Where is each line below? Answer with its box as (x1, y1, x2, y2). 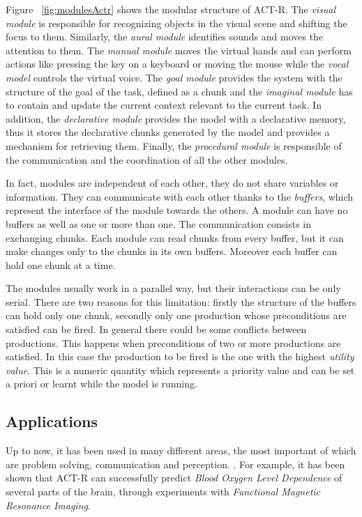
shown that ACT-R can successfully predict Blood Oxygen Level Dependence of (6, 470, 342, 485)
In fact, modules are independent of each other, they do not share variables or (6, 176, 339, 190)
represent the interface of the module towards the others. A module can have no (6, 203, 348, 217)
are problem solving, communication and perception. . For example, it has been (6, 456, 345, 471)
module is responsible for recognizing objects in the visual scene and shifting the (6, 15, 347, 30)
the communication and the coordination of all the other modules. (6, 152, 288, 167)
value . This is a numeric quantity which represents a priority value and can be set (6, 362, 355, 377)
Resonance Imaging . (6, 497, 91, 512)
